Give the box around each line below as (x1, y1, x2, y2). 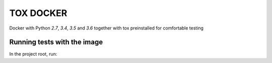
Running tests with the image (9, 38, 103, 46)
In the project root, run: (9, 51, 57, 57)
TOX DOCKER (9, 7, 67, 18)
